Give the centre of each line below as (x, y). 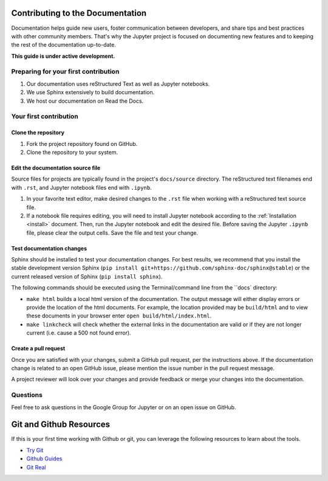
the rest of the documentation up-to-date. (64, 45)
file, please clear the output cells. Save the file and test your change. (112, 233)
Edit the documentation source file (56, 168)
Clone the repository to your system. (72, 152)
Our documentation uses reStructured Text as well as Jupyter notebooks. (118, 84)
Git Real (36, 467)
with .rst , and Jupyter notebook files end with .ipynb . (81, 187)
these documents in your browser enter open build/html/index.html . (119, 316)
